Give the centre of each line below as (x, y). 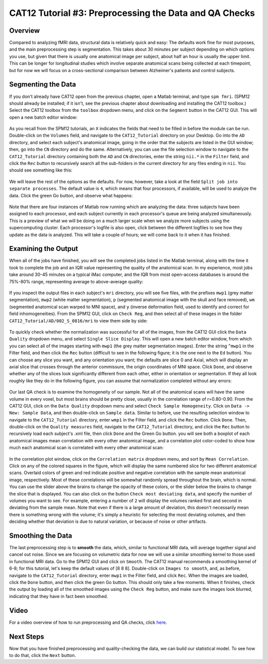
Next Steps (27, 636)
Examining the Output (44, 249)
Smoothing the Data (41, 536)
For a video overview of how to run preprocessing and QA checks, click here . (88, 622)
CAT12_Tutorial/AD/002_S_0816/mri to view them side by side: (78, 321)
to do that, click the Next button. (43, 655)
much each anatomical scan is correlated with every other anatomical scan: (86, 448)
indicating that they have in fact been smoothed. (59, 596)
